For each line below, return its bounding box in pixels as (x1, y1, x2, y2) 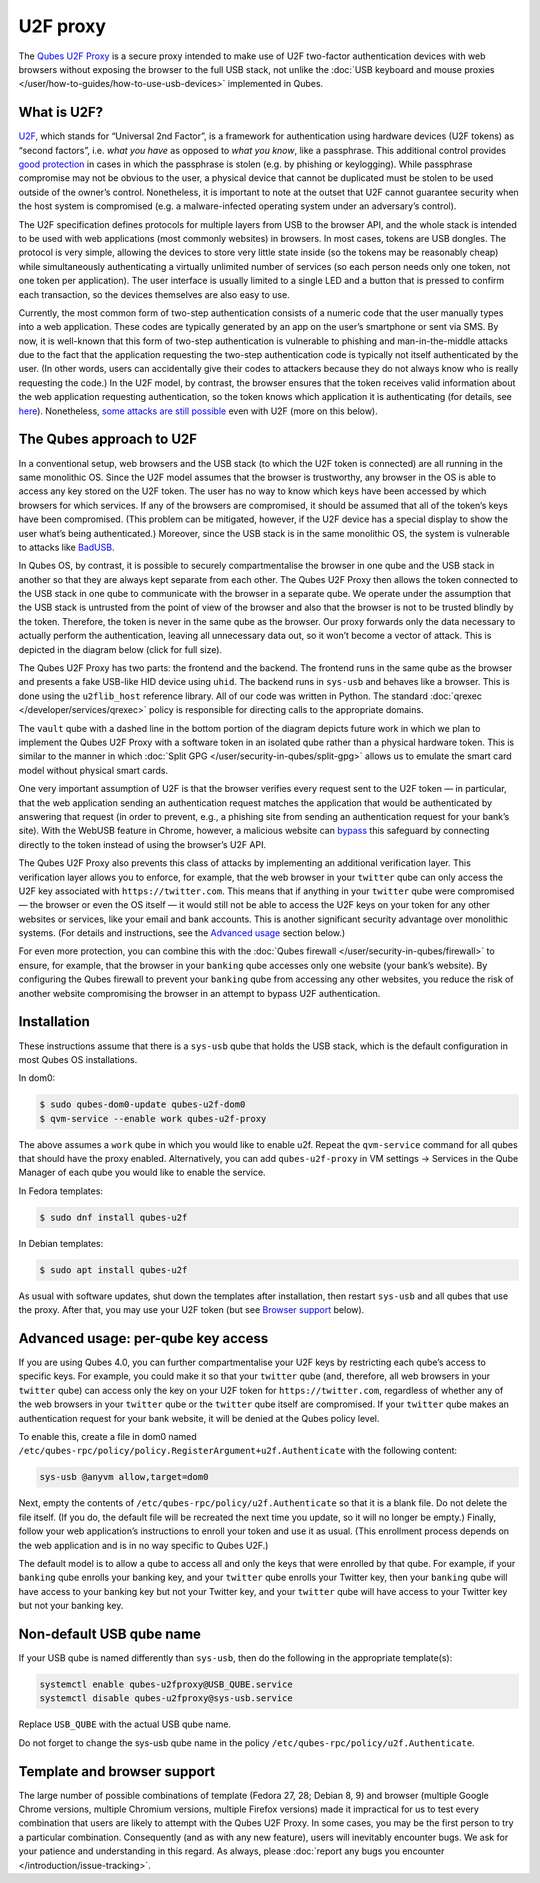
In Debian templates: (18, 1237, 104, 1249)
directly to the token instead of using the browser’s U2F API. (18, 838, 267, 850)
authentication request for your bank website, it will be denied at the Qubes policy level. (18, 1412, 380, 1424)
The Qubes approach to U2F (18, 431, 198, 448)
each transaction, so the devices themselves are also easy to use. (18, 288, 290, 300)
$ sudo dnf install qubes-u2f (39, 1211, 188, 1223)
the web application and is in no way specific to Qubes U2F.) (18, 1539, 269, 1551)
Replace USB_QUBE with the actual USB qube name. (18, 1718, 232, 1730)
